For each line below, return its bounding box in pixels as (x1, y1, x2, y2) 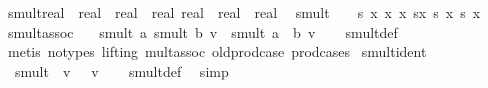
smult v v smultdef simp (14, 60, 229, 81)
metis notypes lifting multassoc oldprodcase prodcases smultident (7, 41, 427, 62)
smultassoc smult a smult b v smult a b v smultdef (7, 21, 398, 42)
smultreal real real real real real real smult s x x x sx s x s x (7, 2, 481, 22)
